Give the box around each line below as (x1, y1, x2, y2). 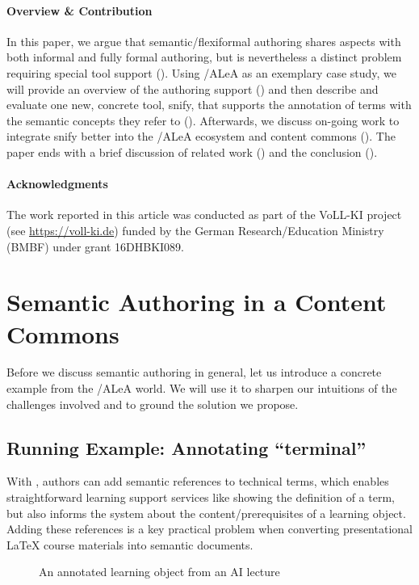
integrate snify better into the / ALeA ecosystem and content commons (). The (6, 128, 396, 145)
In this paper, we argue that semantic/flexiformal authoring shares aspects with (6, 32, 401, 49)
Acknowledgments (6, 175, 108, 192)
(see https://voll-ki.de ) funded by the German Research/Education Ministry (6, 221, 384, 238)
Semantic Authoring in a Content (6, 285, 387, 318)
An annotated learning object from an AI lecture (39, 563, 280, 580)
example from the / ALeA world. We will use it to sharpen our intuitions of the (6, 380, 397, 397)
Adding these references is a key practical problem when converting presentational (6, 520, 413, 537)
